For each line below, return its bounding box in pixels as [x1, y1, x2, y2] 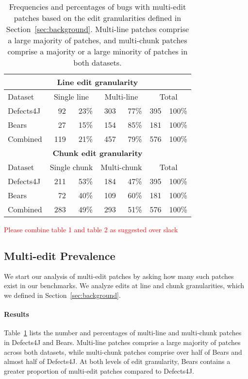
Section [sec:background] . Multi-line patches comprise [6, 23, 189, 34]
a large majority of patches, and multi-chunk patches [8, 34, 187, 46]
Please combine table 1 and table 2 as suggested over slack [4, 224, 178, 234]
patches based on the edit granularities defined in [14, 12, 182, 23]
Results [4, 309, 29, 319]
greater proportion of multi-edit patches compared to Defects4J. [4, 365, 194, 376]
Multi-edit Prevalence [4, 248, 116, 263]
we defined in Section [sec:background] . [4, 290, 121, 300]
